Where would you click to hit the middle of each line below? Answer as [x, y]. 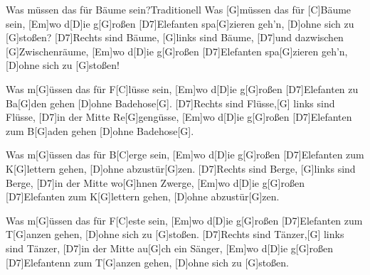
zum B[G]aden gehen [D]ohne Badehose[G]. [100, 130]
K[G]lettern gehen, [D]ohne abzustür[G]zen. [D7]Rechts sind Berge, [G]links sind [181, 168]
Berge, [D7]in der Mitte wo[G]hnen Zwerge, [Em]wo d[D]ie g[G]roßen [155, 182]
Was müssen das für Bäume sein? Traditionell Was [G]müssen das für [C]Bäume [179, 9]
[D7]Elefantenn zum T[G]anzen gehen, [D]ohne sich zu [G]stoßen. [148, 262]
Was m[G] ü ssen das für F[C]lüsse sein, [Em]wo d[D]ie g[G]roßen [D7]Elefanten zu [182, 88]
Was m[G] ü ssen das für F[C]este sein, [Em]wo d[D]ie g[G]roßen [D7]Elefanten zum [184, 220]
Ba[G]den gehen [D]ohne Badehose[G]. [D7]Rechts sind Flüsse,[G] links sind [170, 103]
